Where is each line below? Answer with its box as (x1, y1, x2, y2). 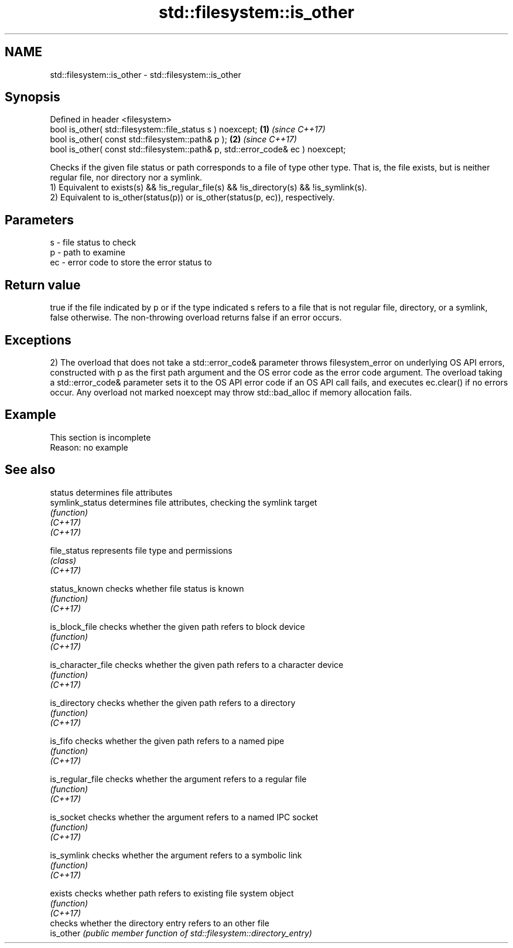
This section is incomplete (50, 432, 151, 442)
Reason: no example (50, 442, 128, 452)
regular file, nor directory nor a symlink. (50, 172, 203, 183)
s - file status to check (50, 237, 136, 248)
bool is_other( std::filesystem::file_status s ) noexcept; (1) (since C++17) (50, 124, 326, 135)
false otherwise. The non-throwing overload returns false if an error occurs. (50, 312, 342, 323)
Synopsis (5, 90, 60, 105)
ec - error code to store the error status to (50, 257, 212, 268)
